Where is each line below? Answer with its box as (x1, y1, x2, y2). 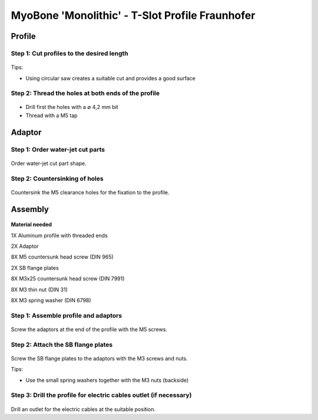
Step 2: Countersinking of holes (11, 174, 104, 183)
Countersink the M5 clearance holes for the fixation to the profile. (11, 188, 170, 196)
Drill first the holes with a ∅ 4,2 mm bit (25, 104, 118, 111)
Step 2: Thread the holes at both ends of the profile (11, 89, 160, 97)
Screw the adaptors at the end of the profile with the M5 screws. (11, 326, 168, 333)
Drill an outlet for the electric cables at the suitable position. (11, 405, 156, 412)
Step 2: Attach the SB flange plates (11, 340, 113, 349)
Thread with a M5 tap (25, 112, 78, 119)
